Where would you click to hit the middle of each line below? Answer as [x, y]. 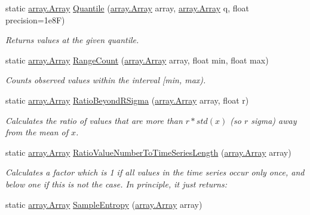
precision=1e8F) [35, 19]
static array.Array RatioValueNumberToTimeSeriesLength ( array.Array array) [148, 152]
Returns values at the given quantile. [72, 40]
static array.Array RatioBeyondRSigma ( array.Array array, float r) [127, 100]
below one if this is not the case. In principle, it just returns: [116, 184]
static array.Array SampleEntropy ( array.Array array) [104, 204]
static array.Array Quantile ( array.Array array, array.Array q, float [127, 8]
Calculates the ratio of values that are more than [94, 120]
